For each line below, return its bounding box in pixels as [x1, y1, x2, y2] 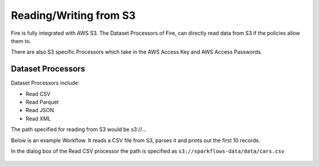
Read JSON [25, 107, 54, 114]
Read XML [25, 115, 51, 122]
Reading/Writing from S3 [11, 9, 136, 22]
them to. [11, 37, 32, 44]
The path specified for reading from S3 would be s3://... [11, 126, 147, 133]
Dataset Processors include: [11, 80, 80, 87]
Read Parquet [25, 99, 59, 106]
